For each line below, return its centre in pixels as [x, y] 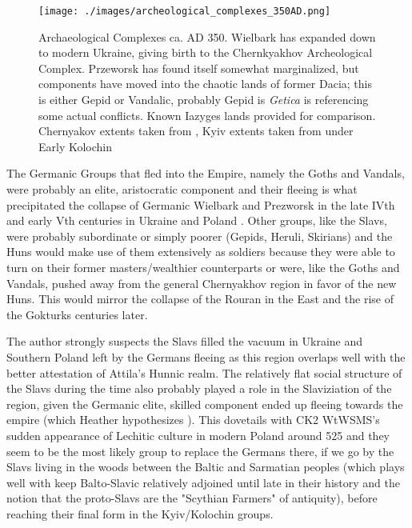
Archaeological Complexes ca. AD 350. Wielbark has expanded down [207, 36]
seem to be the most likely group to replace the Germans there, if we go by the [200, 451]
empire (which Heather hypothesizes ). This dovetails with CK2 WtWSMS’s [193, 420]
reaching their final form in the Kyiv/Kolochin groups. [140, 513]
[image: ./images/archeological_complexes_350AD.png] [185, 11]
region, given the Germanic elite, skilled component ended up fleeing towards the [205, 404]
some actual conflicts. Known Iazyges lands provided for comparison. [207, 115]
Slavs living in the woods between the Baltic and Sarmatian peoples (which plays [206, 467]
